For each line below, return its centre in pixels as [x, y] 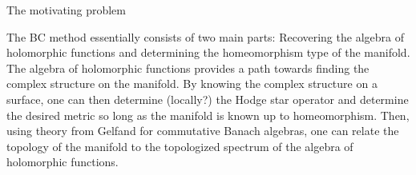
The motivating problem [66, 10]
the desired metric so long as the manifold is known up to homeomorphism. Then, [208, 115]
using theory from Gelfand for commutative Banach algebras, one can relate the [203, 131]
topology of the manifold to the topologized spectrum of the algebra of [180, 146]
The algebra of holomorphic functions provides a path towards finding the [188, 68]
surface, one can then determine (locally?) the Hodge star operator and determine [208, 99]
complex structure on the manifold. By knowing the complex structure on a [192, 84]
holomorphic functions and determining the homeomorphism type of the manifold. [208, 52]
